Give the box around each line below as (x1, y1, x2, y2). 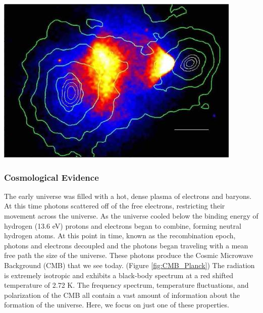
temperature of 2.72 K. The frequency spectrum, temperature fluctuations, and (4, 280, 249, 290)
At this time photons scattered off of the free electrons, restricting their (4, 200, 225, 211)
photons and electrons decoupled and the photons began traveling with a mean (4, 240, 248, 250)
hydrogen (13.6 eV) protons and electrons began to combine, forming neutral (4, 220, 241, 231)
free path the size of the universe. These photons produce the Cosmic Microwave (4, 250, 253, 260)
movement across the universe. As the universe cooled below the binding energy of (4, 211, 258, 221)
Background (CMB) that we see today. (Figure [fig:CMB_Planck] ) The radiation (4, 259, 255, 270)
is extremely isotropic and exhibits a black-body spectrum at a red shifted (4, 270, 233, 280)
